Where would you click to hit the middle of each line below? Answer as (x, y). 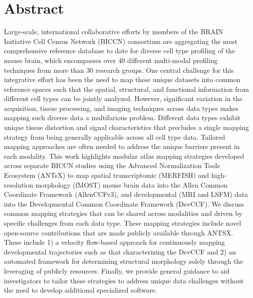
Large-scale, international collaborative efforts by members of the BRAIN (114, 32)
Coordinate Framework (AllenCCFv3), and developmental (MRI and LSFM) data (126, 194)
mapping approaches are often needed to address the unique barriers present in (122, 146)
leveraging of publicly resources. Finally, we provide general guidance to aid (117, 270)
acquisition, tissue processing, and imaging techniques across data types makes (121, 108)
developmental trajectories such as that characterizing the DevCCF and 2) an (120, 251)
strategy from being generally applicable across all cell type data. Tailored (115, 137)
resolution (19, 184)
